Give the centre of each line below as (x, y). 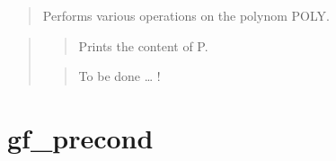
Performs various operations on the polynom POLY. (186, 15)
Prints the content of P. (143, 45)
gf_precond (80, 137)
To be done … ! (119, 76)
